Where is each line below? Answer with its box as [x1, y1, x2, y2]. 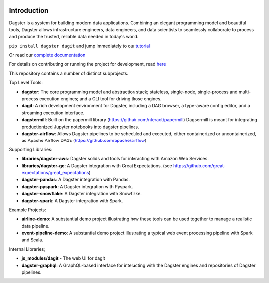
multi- [238, 89, 251, 95]
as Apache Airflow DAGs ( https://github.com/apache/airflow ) [21, 138, 147, 143]
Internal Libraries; [9, 246, 46, 252]
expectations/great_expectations [21, 169, 89, 175]
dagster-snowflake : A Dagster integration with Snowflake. [21, 191, 142, 197]
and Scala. [21, 237, 43, 243]
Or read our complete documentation [9, 52, 86, 58]
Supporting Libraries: [9, 146, 53, 152]
